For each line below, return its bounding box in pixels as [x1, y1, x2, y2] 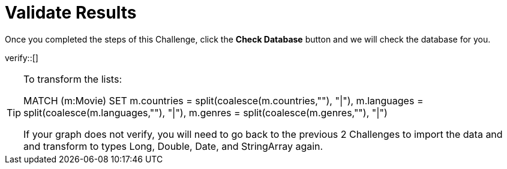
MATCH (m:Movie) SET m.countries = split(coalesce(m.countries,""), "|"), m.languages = [23, 94, 424, 107]
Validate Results [5, 2, 137, 23]
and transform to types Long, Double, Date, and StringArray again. [23, 140, 323, 152]
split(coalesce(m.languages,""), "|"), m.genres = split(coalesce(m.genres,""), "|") [23, 106, 388, 119]
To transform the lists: [23, 73, 122, 85]
